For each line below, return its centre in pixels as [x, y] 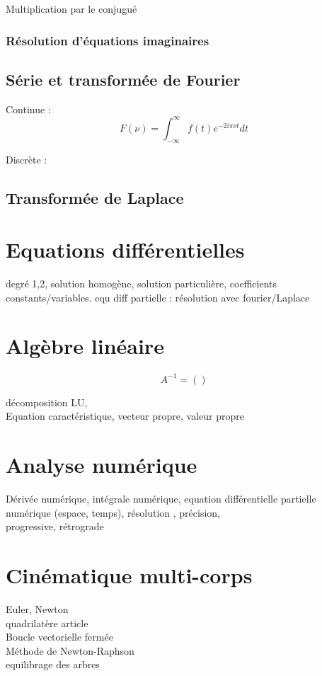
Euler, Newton [37, 609]
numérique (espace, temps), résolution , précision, [113, 512]
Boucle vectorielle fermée [59, 637]
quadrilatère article [47, 623]
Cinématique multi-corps [129, 575]
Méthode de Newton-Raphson [70, 650]
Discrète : [27, 159]
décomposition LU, [47, 402]
